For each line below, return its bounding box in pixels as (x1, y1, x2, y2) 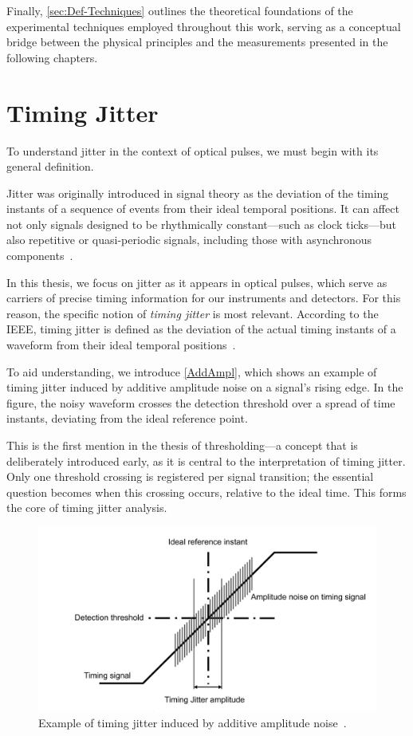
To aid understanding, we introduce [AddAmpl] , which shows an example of (6, 363, 377, 380)
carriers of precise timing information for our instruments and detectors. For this (6, 289, 401, 306)
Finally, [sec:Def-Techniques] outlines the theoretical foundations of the (6, 2, 353, 18)
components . (6, 247, 73, 264)
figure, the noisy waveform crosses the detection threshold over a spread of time (6, 394, 395, 411)
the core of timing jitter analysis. (6, 499, 167, 516)
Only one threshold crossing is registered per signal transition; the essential (6, 468, 374, 485)
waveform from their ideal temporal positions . (6, 337, 236, 353)
